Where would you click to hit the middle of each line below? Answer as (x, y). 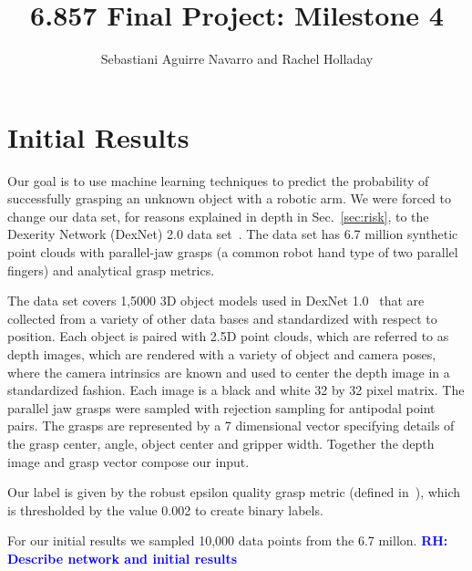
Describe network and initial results (123, 558)
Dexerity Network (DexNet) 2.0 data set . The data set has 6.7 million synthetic (233, 234)
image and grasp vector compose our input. (128, 461)
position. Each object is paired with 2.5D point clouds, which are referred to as (228, 336)
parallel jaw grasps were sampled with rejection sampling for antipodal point (221, 407)
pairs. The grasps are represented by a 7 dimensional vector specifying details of (231, 426)
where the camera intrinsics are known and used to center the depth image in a (229, 372)
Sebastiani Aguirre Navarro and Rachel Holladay (237, 59)
